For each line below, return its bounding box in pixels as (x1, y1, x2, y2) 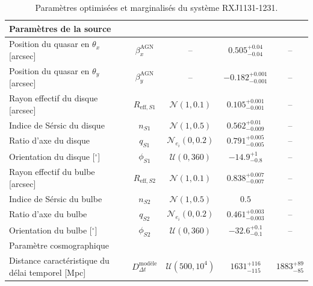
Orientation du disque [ (9, 150, 95, 162)
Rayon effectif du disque (9, 92, 98, 104)
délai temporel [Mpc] (9, 265, 86, 278)
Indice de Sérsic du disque (9, 118, 105, 131)
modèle (138, 261, 157, 267)
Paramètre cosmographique (9, 239, 110, 252)
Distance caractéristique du (9, 254, 110, 267)
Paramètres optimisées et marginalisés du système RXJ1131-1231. (35, 1, 278, 13)
